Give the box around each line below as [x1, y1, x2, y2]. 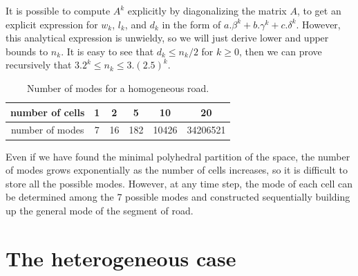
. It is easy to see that [61, 44, 154, 58]
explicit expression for [6, 17, 98, 31]
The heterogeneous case [6, 243, 236, 272]
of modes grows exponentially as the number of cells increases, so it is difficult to [6, 163, 348, 177]
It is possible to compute [6, 3, 111, 17]
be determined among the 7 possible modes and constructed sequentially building [6, 190, 350, 204]
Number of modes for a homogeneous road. [27, 80, 209, 95]
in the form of [162, 17, 221, 31]
